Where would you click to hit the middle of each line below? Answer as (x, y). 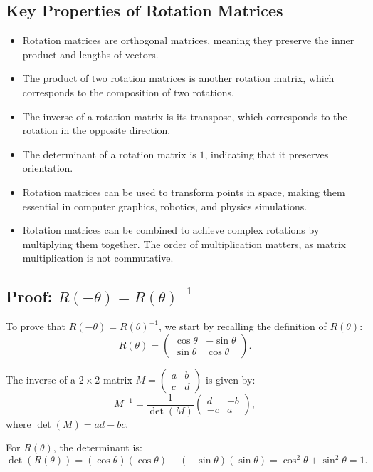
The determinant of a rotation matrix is (109, 154)
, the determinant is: (98, 447)
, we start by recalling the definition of (242, 326)
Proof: (29, 296)
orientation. (48, 168)
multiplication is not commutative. (98, 258)
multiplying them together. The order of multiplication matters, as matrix (184, 243)
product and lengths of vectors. (90, 54)
